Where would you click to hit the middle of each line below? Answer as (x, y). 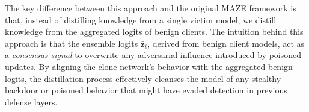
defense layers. (31, 102)
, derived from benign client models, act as (226, 43)
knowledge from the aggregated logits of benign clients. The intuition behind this (154, 31)
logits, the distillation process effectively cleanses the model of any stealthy (143, 78)
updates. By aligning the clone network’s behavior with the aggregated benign (149, 66)
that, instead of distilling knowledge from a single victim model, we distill (141, 19)
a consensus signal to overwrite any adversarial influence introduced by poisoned (153, 55)
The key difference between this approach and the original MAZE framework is (151, 8)
